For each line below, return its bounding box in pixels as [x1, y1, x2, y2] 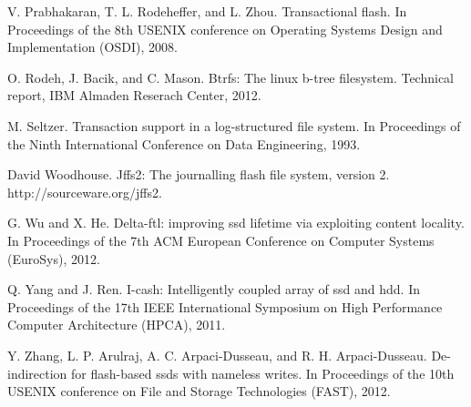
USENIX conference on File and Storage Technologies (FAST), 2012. [7, 382, 391, 401]
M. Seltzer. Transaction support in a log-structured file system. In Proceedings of [7, 116, 461, 135]
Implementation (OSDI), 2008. [7, 37, 178, 56]
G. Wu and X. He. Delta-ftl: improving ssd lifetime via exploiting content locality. [7, 213, 465, 232]
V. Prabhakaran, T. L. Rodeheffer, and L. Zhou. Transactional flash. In [7, 2, 407, 20]
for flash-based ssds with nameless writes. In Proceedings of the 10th [71, 363, 455, 382]
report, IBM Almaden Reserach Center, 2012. [7, 86, 261, 105]
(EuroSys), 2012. [7, 249, 100, 268]
